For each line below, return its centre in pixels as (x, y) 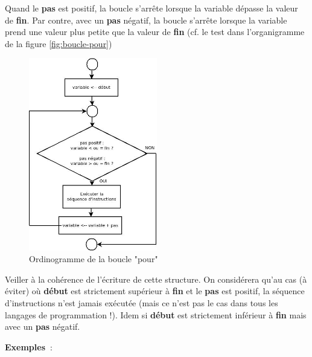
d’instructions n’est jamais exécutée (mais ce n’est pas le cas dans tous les (142, 303)
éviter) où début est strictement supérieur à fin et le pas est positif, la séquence (155, 291)
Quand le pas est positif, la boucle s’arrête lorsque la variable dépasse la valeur (151, 8)
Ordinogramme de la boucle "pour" (94, 259)
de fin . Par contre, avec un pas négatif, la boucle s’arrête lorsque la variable (146, 20)
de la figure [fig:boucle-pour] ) (59, 43)
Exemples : (29, 346)
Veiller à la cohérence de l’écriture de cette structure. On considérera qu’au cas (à (156, 279)
